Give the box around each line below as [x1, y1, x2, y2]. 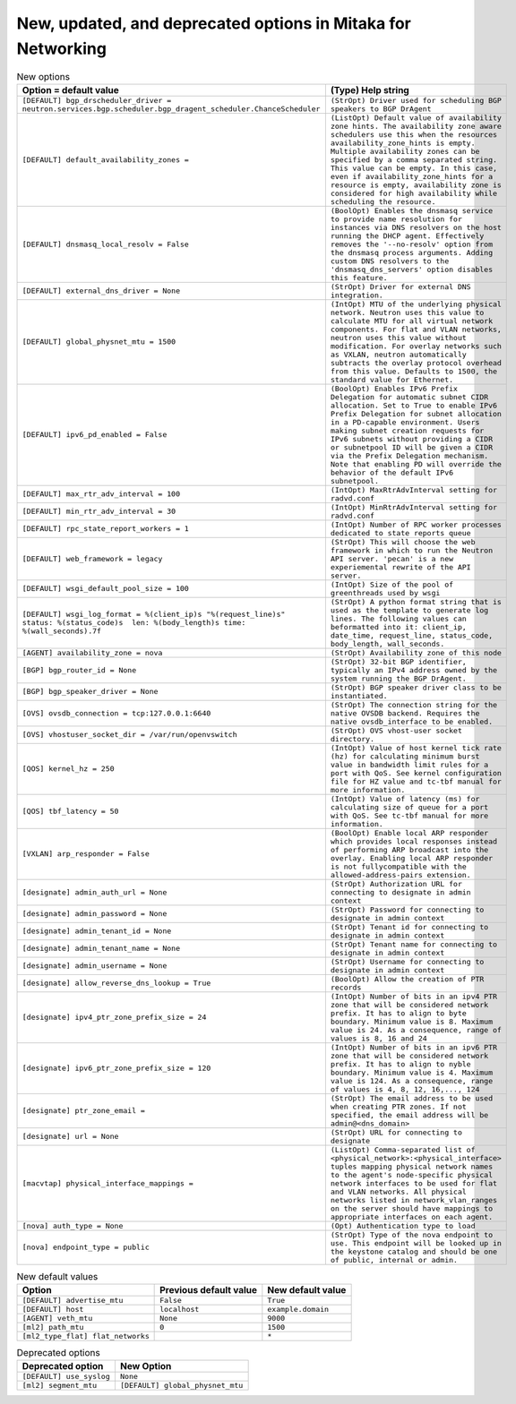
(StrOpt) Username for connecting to [330, 956, 485, 966]
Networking [16, 39, 107, 58]
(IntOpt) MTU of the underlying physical [330, 299, 502, 309]
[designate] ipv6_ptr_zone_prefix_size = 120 [21, 1064, 211, 1074]
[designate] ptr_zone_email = [21, 1106, 145, 1116]
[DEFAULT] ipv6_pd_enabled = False [21, 430, 168, 440]
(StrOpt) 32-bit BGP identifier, [330, 656, 468, 666]
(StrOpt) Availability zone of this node [330, 647, 502, 657]
